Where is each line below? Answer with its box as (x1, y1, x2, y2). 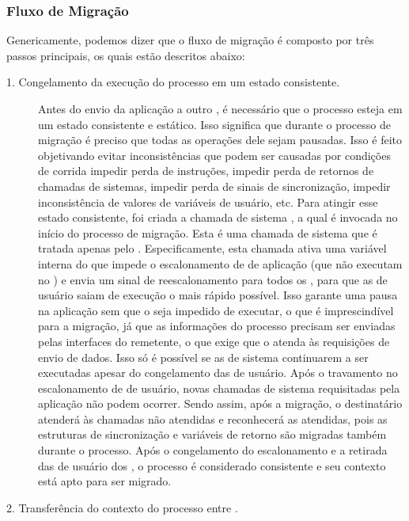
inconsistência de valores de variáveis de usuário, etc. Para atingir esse (38, 193, 378, 210)
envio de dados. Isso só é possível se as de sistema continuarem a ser (38, 348, 369, 365)
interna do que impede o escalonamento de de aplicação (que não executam (38, 255, 403, 272)
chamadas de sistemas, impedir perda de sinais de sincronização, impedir (38, 177, 391, 194)
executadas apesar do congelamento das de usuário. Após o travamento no (38, 364, 398, 381)
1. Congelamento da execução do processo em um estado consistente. (6, 74, 340, 90)
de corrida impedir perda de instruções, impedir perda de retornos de (38, 162, 374, 179)
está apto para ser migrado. (38, 473, 172, 489)
